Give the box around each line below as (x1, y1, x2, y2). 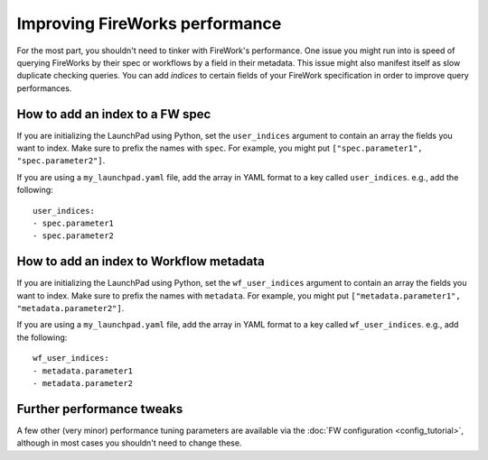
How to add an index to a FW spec (16, 106, 211, 122)
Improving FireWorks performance (16, 14, 282, 33)
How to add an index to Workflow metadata (16, 253, 266, 270)
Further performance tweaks (16, 401, 183, 417)
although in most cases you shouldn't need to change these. (16, 437, 242, 448)
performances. (16, 82, 72, 94)
